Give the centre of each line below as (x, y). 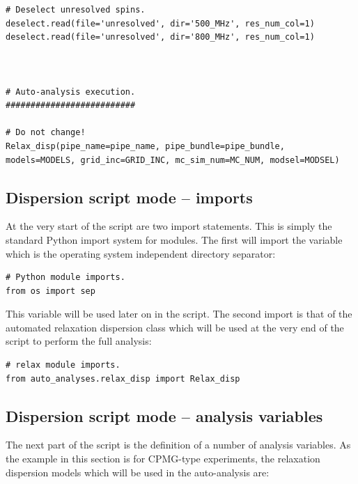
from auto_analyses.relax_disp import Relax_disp (123, 378)
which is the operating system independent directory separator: (141, 253)
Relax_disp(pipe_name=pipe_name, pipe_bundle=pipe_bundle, (145, 146)
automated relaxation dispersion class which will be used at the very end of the (175, 327)
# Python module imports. (65, 278)
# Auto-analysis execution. (71, 92)
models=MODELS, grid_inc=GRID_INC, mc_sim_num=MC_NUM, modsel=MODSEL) (173, 160)
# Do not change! (46, 133)
